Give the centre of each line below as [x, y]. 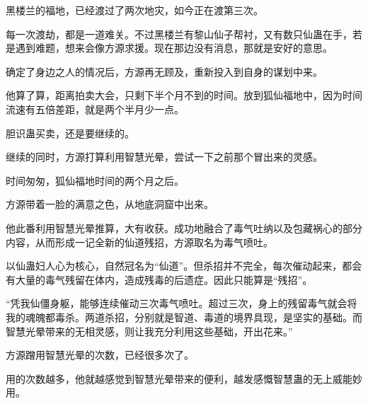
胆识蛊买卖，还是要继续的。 [70, 133]
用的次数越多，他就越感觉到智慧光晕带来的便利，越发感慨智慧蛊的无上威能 [179, 378]
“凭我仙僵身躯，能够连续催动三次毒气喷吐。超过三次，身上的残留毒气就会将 [182, 303]
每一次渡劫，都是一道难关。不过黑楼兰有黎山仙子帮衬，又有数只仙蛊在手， [179, 34]
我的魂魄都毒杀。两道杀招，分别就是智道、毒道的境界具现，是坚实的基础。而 [184, 317]
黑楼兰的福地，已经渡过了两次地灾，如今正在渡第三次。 [134, 10]
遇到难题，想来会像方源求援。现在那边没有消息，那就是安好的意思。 [174, 48]
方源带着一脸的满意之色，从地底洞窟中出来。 [110, 204]
